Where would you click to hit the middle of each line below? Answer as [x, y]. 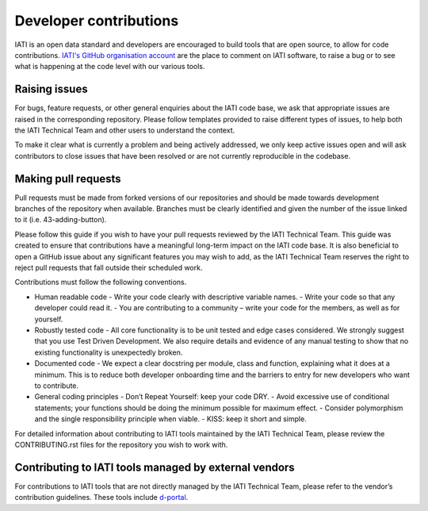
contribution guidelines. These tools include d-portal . [101, 498]
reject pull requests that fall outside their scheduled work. [109, 268]
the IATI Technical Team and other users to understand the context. [125, 130]
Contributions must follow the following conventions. [101, 282]
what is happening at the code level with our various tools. [110, 67]
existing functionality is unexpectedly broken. [109, 352]
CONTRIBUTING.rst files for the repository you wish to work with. [121, 444]
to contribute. [57, 386]
